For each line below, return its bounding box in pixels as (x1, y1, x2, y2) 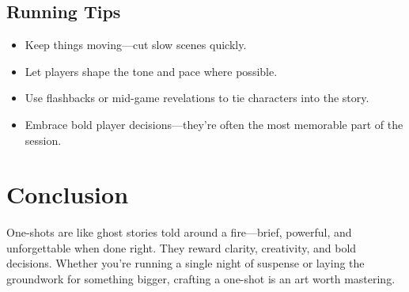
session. (25, 131, 62, 148)
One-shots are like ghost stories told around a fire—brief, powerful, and (6, 224, 352, 241)
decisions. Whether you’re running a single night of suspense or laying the (6, 255, 365, 271)
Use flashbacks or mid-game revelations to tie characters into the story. (25, 89, 369, 106)
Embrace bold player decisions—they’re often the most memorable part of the (25, 116, 403, 132)
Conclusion (6, 178, 129, 210)
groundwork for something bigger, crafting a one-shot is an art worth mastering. (6, 271, 396, 287)
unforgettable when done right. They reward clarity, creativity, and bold (6, 239, 357, 256)
